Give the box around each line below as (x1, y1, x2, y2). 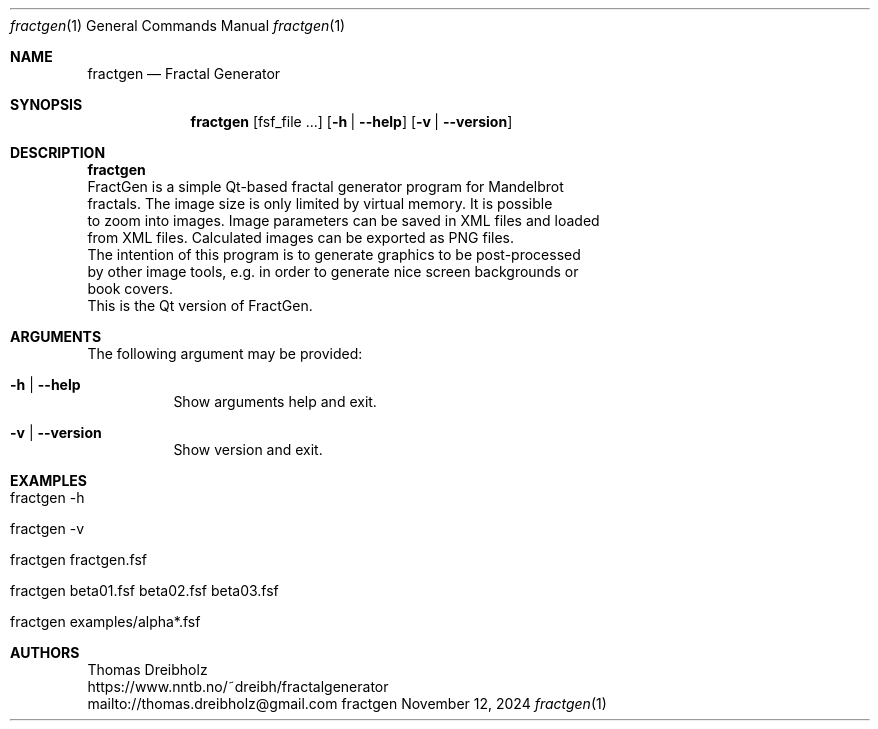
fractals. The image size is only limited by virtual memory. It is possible (87, 195, 553, 212)
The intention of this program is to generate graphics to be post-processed (87, 246, 581, 263)
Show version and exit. (173, 441, 323, 458)
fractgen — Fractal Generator (87, 65, 281, 82)
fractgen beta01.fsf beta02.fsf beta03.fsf (10, 582, 279, 599)
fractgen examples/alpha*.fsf (10, 613, 201, 630)
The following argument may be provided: (87, 345, 363, 362)
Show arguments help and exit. (173, 393, 377, 410)
